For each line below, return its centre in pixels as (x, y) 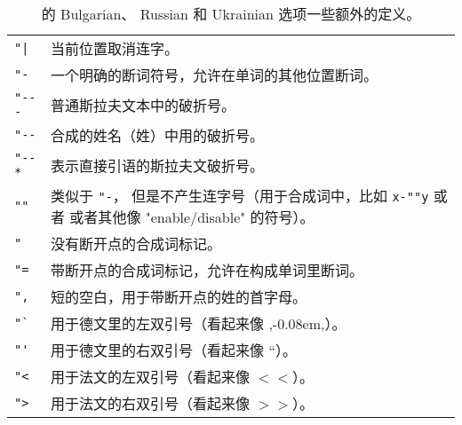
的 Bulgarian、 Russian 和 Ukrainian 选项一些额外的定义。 (231, 14)
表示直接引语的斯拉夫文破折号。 (158, 165)
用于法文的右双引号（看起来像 (151, 403)
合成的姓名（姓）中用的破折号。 (158, 135)
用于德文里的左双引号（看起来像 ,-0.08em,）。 (199, 323)
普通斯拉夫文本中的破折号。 (143, 105)
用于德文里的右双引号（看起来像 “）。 (174, 350)
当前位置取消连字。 (115, 48)
